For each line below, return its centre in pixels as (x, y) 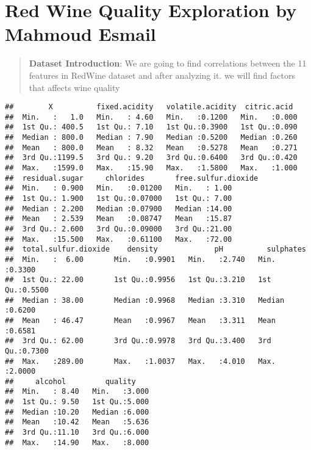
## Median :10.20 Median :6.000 (77, 412)
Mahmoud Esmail (80, 34)
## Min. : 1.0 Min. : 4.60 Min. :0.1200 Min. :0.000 (151, 117)
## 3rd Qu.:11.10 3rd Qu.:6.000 (77, 433)
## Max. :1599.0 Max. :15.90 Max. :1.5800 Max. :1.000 (151, 168)
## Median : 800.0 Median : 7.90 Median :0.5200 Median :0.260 (151, 138)
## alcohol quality (70, 381)
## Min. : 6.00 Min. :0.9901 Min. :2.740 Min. (140, 259)
